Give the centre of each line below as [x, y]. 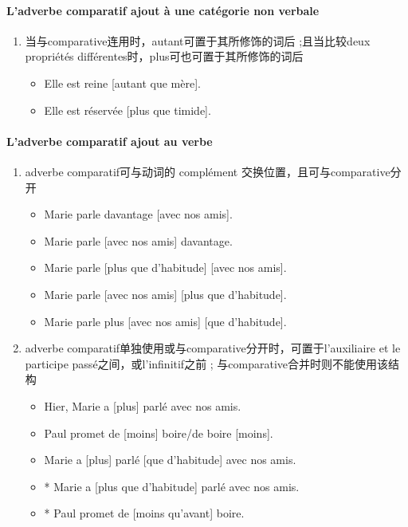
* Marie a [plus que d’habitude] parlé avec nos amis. [172, 486]
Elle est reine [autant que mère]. [122, 83]
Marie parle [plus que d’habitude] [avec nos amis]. [165, 267]
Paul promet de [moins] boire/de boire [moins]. [159, 433]
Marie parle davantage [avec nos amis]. [138, 214]
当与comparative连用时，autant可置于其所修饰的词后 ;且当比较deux [198, 40]
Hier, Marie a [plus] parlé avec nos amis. [143, 405]
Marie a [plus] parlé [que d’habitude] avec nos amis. [170, 460]
